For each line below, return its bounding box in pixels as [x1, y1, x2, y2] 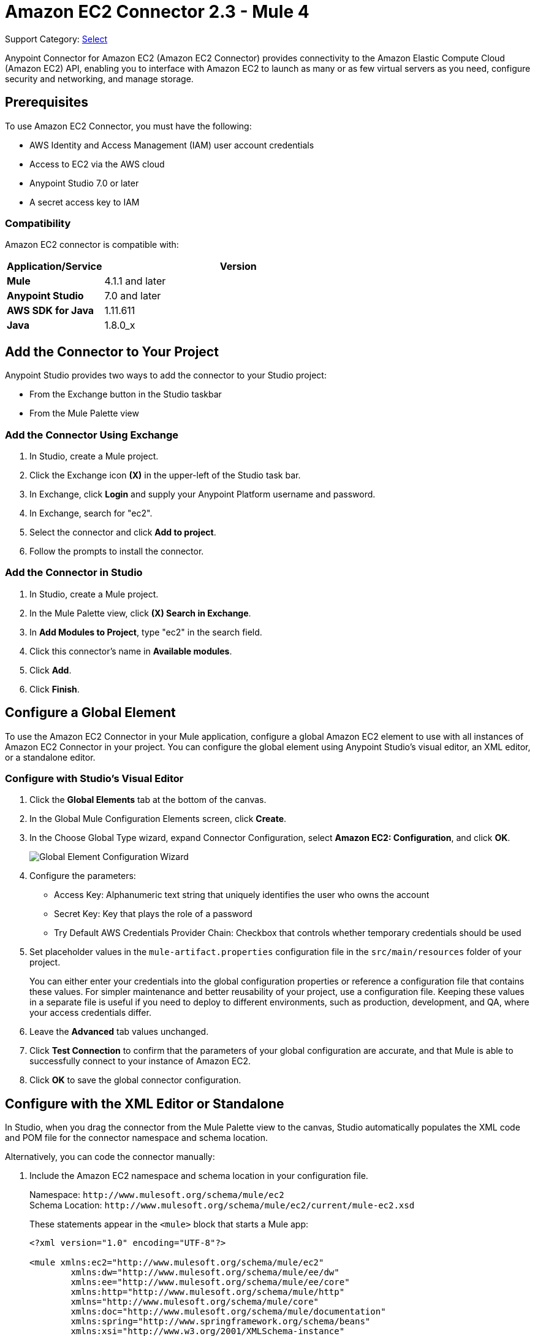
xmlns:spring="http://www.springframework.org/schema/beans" [70, 1316, 371, 1327]
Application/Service [7, 260, 102, 273]
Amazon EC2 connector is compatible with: [5, 239, 179, 250]
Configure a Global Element [5, 705, 176, 721]
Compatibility [5, 217, 71, 229]
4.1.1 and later [104, 275, 166, 288]
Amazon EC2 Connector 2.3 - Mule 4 [5, 1, 309, 22]
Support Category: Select [5, 33, 108, 44]
